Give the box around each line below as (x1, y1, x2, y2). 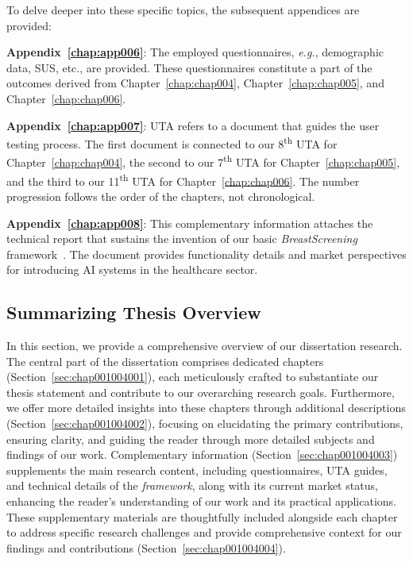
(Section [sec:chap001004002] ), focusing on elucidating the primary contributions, (6, 415, 403, 432)
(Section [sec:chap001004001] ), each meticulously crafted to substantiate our (6, 368, 379, 385)
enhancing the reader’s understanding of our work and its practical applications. (6, 493, 396, 510)
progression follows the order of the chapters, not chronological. (6, 187, 315, 204)
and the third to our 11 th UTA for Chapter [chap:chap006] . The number (6, 170, 360, 189)
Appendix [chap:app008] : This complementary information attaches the (6, 214, 373, 231)
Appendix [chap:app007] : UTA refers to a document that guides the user (6, 117, 380, 133)
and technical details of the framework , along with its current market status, (6, 477, 378, 494)
